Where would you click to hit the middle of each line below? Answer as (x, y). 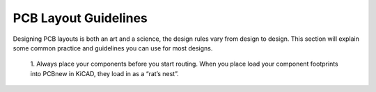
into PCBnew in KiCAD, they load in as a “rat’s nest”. (104, 73)
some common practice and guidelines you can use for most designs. (113, 48)
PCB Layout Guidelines (80, 18)
